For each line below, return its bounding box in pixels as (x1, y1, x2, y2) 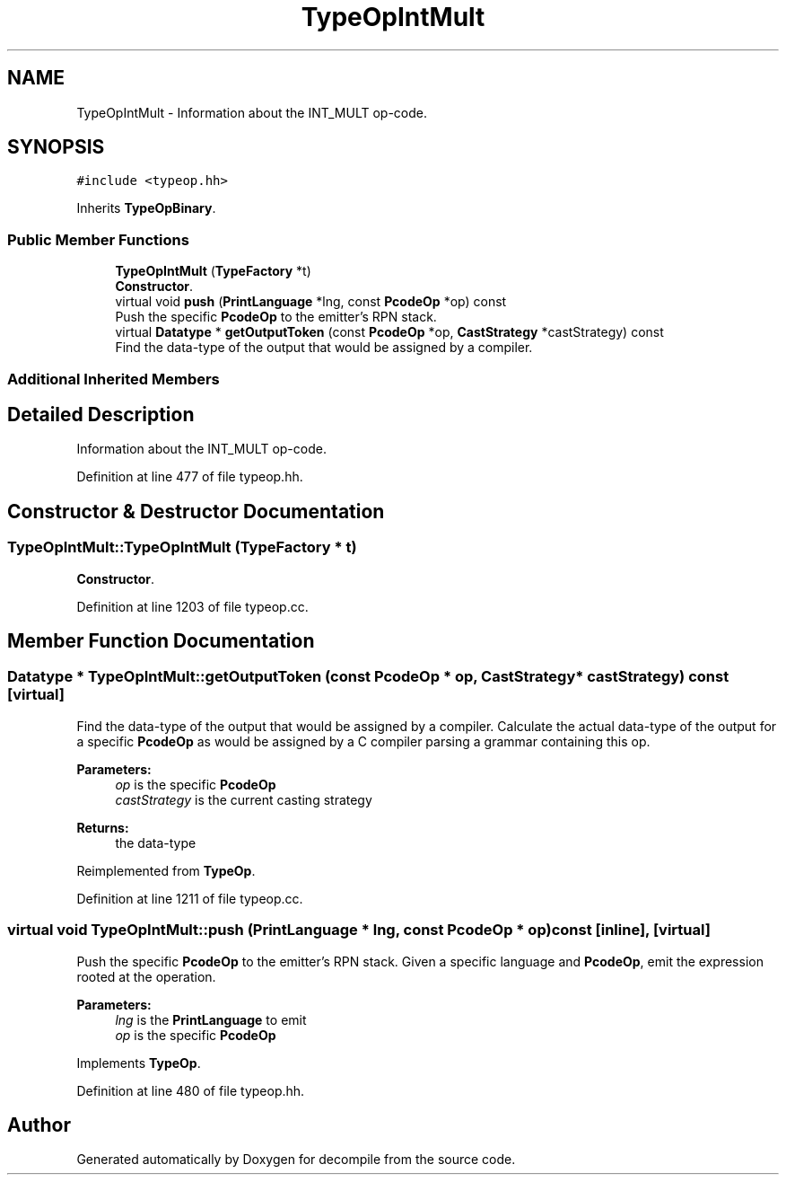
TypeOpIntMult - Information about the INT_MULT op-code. (76, 104, 428, 120)
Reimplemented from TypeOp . (76, 862, 256, 878)
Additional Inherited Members (7, 369, 220, 388)
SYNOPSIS (7, 136, 105, 159)
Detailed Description (7, 402, 195, 426)
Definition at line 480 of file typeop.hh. (76, 1082, 305, 1098)
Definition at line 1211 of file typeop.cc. (76, 890, 303, 906)
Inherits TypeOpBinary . (76, 200, 216, 216)
